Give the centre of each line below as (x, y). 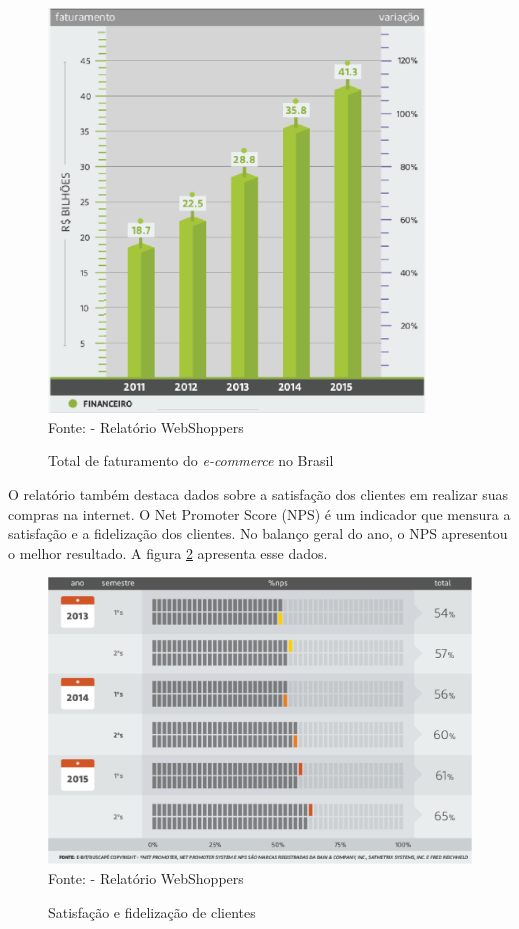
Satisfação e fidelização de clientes (152, 911)
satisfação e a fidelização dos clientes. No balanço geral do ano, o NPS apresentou (258, 533)
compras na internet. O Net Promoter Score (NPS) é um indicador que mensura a (259, 513)
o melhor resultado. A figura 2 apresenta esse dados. (168, 552)
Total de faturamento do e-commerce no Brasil (191, 460)
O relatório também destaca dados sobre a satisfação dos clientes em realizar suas (258, 494)
